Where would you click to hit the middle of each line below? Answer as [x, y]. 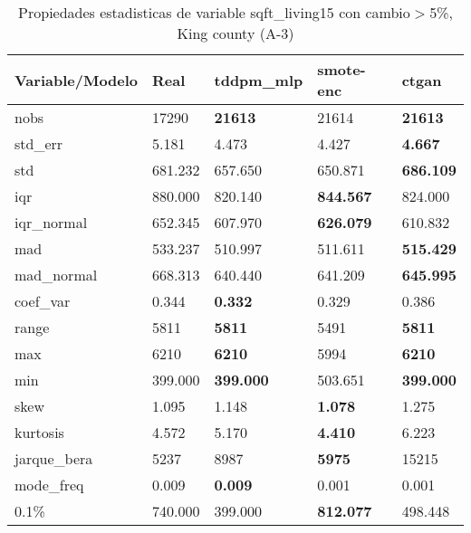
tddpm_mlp [259, 80]
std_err [39, 143]
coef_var [43, 301]
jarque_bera [54, 458]
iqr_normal [51, 222]
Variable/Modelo [77, 80]
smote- [341, 69]
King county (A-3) [235, 33]
